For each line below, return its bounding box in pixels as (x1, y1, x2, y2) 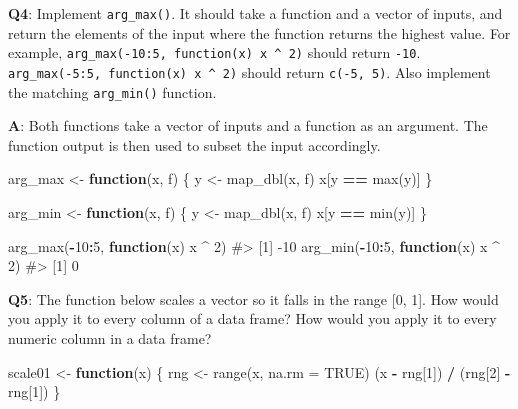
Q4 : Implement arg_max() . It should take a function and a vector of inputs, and (8, 3, 503, 23)
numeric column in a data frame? (8, 327, 212, 348)
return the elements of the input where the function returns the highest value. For (8, 22, 511, 43)
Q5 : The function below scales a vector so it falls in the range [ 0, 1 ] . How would (8, 288, 499, 309)
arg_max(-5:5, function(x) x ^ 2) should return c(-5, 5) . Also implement (8, 61, 491, 82)
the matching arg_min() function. (8, 81, 217, 102)
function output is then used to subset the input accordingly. (8, 134, 381, 155)
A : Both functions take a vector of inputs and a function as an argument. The (8, 115, 488, 136)
